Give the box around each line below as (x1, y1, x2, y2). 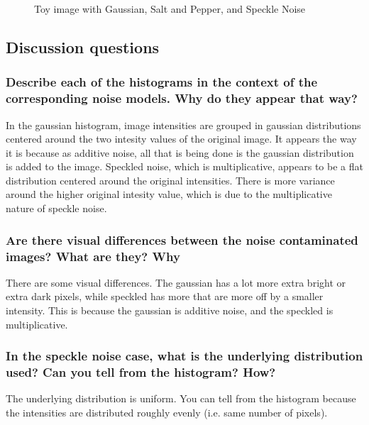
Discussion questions (6, 35, 160, 57)
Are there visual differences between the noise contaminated (6, 231, 358, 248)
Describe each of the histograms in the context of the (6, 73, 318, 91)
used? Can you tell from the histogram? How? (6, 363, 276, 381)
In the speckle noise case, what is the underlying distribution (6, 347, 363, 365)
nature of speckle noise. (6, 201, 107, 216)
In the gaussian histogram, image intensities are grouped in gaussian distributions (6, 117, 361, 132)
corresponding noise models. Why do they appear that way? (6, 89, 358, 107)
